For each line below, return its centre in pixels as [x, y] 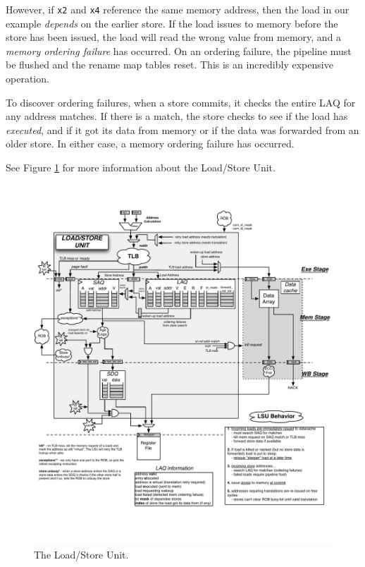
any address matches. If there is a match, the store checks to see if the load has [177, 116]
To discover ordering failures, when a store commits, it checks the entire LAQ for [181, 102]
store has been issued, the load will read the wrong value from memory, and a [174, 37]
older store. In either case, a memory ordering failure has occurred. [150, 144]
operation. [27, 79]
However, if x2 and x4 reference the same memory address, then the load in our [178, 9]
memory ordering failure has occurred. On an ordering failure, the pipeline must [179, 50]
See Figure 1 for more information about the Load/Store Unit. [141, 167]
